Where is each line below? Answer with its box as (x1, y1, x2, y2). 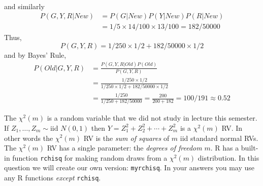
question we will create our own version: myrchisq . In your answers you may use (4, 162, 254, 173)
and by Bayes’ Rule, (4, 49, 67, 60)
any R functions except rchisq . (4, 172, 101, 183)
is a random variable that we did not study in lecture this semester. (47, 113, 257, 123)
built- (241, 142, 258, 153)
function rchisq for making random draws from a (12, 152, 168, 163)
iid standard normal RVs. (180, 132, 258, 143)
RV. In (221, 122, 243, 133)
